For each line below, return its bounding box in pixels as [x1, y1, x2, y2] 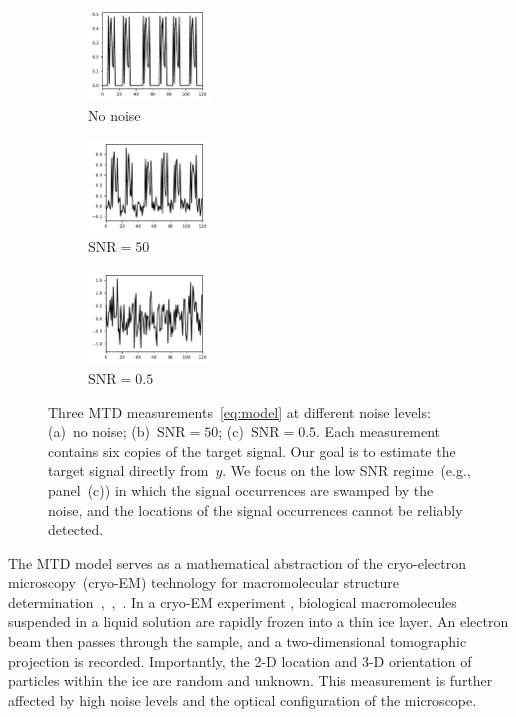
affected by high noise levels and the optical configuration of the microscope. [8, 689, 477, 710]
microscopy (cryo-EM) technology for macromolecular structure [8, 572, 400, 593]
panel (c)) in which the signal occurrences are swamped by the [48, 479, 434, 500]
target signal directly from [48, 460, 209, 481]
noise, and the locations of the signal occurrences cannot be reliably [48, 499, 463, 520]
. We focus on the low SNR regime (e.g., [222, 460, 471, 481]
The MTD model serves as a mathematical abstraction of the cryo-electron [8, 552, 466, 573]
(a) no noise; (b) [48, 421, 150, 442]
